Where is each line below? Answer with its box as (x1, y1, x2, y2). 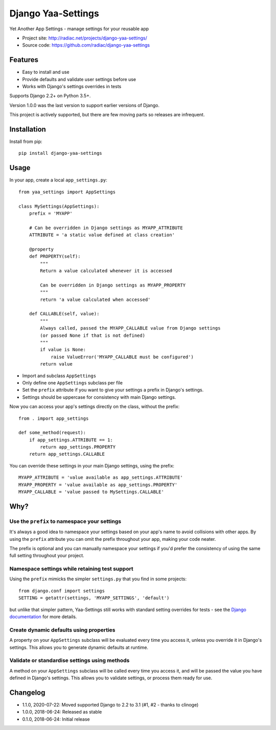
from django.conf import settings (18, 587, 105, 594)
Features (9, 55, 38, 64)
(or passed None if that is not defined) (40, 332, 146, 338)
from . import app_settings (18, 415, 89, 421)
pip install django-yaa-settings (18, 150, 102, 156)
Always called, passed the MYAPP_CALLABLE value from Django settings (40, 326, 221, 331)
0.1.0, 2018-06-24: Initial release (22, 716, 90, 722)
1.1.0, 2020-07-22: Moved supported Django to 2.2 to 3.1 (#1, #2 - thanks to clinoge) (22, 702, 199, 708)
